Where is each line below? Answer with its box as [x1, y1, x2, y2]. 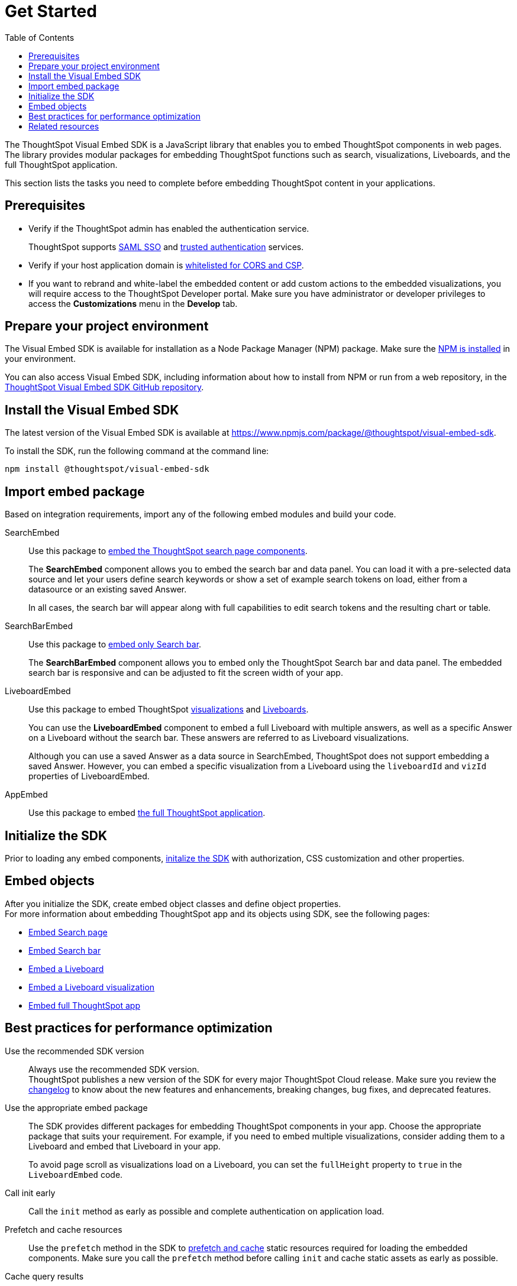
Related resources [28, 121, 99, 131]
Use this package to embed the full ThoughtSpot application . [28, 808, 266, 818]
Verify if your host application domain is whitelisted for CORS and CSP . [28, 260, 304, 270]
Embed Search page [28, 927, 108, 937]
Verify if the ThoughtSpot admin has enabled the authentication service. [28, 223, 309, 234]
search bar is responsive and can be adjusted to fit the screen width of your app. [28, 668, 343, 678]
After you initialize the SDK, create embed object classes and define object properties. [5, 898, 341, 909]
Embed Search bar [28, 945, 101, 955]
